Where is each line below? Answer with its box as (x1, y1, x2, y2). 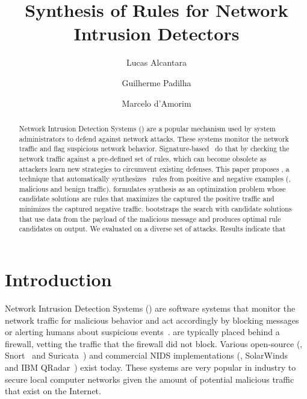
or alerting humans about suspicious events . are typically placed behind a (5, 325, 280, 338)
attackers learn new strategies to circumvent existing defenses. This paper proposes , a (19, 163, 290, 174)
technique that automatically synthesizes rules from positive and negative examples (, (19, 174, 291, 184)
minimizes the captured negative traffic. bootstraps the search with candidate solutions (19, 204, 292, 214)
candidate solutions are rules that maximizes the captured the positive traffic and (19, 193, 274, 204)
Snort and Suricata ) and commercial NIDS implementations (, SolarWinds (5, 349, 288, 362)
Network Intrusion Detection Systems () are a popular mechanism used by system (19, 123, 276, 133)
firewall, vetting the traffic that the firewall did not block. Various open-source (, (5, 337, 303, 350)
